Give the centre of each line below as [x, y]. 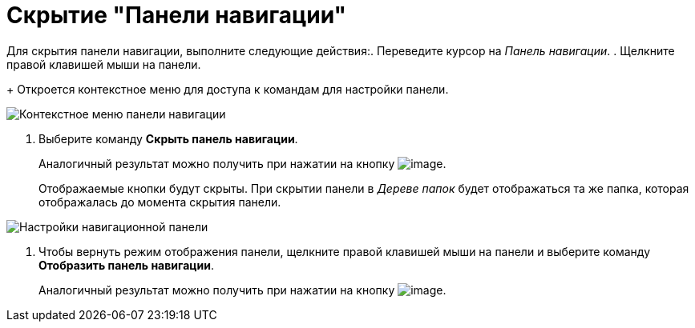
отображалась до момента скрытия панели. [160, 202]
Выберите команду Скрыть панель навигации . [168, 138]
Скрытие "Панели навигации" [177, 15]
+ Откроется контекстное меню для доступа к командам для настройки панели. [228, 89]
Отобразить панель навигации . [126, 265]
